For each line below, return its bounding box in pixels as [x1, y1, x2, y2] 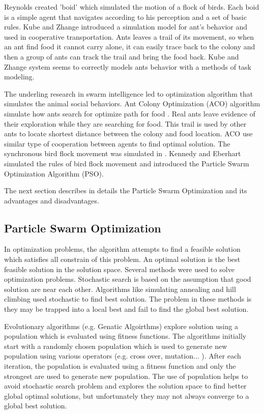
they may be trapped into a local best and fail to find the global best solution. [4, 304, 249, 314]
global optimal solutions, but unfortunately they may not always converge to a [4, 390, 249, 401]
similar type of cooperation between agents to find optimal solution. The [4, 138, 230, 149]
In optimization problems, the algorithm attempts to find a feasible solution [4, 244, 241, 254]
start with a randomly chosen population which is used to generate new [4, 340, 227, 351]
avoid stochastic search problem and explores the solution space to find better [4, 380, 247, 391]
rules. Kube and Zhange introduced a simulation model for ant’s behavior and [4, 21, 248, 32]
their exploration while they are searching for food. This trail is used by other [4, 118, 247, 129]
